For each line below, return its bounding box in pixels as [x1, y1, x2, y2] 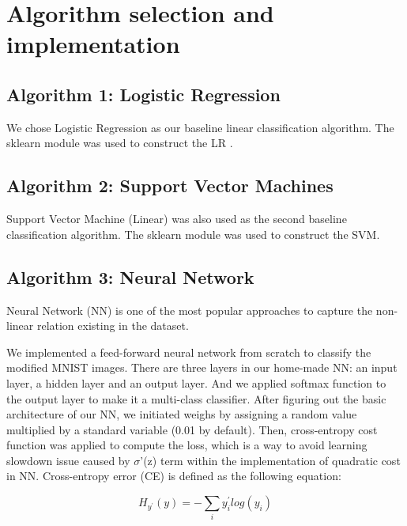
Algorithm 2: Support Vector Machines [6, 173, 334, 198]
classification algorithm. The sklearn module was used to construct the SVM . [6, 225, 380, 242]
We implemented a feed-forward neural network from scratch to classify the [6, 343, 371, 360]
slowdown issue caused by [6, 452, 130, 468]
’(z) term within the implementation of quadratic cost [140, 452, 401, 468]
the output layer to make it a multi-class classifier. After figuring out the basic [6, 390, 386, 407]
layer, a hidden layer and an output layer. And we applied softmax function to [6, 374, 386, 391]
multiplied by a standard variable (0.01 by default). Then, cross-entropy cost [6, 421, 378, 437]
